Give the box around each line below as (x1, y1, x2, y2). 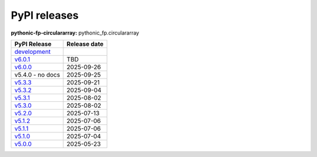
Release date (66, 40, 104, 48)
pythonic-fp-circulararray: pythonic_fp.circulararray (11, 29, 139, 36)
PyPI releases (11, 9, 79, 22)
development (14, 47, 51, 56)
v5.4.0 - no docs (14, 70, 60, 78)
